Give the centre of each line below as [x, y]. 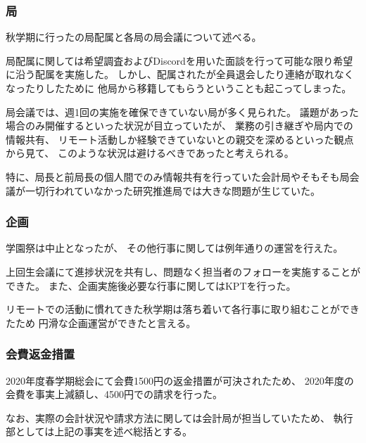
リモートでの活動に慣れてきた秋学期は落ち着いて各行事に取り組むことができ [183, 309]
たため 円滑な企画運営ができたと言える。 [101, 322]
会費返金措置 [40, 354]
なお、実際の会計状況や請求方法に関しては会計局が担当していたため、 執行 [179, 417]
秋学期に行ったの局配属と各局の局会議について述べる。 [134, 37]
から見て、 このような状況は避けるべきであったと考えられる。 [150, 153]
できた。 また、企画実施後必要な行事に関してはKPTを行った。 [151, 285]
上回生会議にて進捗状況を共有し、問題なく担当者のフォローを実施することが [183, 271]
